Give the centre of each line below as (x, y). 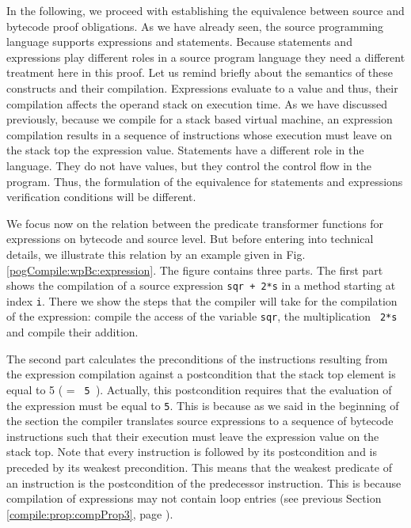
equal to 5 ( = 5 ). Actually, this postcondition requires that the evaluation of (199, 389)
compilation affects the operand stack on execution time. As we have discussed (197, 103)
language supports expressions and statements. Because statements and (179, 42)
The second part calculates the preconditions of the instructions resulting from (197, 358)
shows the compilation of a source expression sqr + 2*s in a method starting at (201, 285)
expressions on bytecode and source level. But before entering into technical (190, 239)
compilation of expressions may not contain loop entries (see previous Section (194, 498)
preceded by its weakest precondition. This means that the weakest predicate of (199, 467)
